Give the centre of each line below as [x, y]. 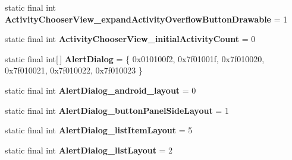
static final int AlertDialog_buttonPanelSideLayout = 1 [117, 110]
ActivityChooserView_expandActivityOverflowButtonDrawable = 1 [146, 19]
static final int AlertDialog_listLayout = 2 [89, 150]
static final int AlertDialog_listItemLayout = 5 [99, 130]
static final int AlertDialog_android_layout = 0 [101, 90]
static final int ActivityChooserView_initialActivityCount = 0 [130, 39]
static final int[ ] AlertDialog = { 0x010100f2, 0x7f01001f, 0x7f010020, [135, 58]
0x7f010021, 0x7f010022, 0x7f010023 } [74, 70]
